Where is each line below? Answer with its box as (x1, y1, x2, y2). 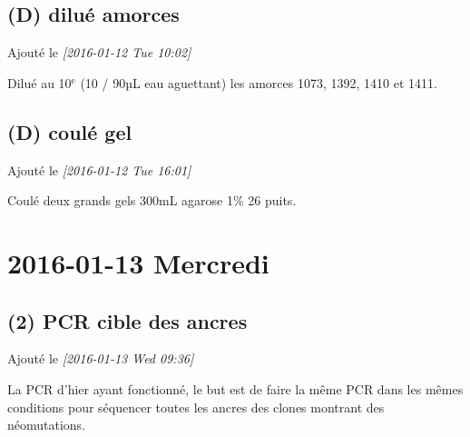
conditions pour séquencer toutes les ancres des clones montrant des (7, 397, 385, 416)
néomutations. (7, 415, 86, 434)
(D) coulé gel (7, 117, 132, 145)
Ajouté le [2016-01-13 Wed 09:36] (7, 349, 194, 368)
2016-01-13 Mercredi (7, 243, 269, 281)
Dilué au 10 (7, 73, 72, 92)
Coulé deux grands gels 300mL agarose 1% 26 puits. (7, 191, 297, 210)
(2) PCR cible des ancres (7, 306, 248, 334)
